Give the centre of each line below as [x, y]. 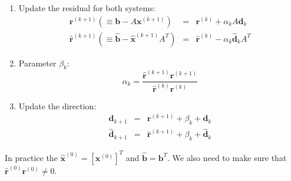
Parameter [37, 63]
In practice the [31, 157]
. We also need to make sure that [227, 157]
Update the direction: [57, 105]
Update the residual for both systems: [87, 8]
